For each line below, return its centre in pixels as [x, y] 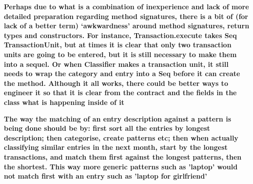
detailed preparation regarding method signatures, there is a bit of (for [126, 16]
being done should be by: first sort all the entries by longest [107, 128]
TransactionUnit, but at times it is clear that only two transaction [118, 45]
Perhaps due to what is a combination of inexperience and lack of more [126, 6]
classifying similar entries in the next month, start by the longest [116, 147]
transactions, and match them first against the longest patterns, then [123, 156]
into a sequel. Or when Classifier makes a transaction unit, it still [116, 64]
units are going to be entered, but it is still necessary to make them [120, 54]
